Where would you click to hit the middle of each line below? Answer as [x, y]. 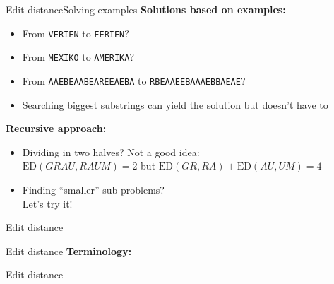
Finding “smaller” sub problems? [93, 189]
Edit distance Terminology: [69, 250]
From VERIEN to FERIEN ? [76, 33]
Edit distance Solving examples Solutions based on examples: [146, 9]
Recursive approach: [56, 128]
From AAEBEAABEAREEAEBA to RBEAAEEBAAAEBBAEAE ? [134, 80]
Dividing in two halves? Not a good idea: [111, 152]
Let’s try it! [47, 203]
